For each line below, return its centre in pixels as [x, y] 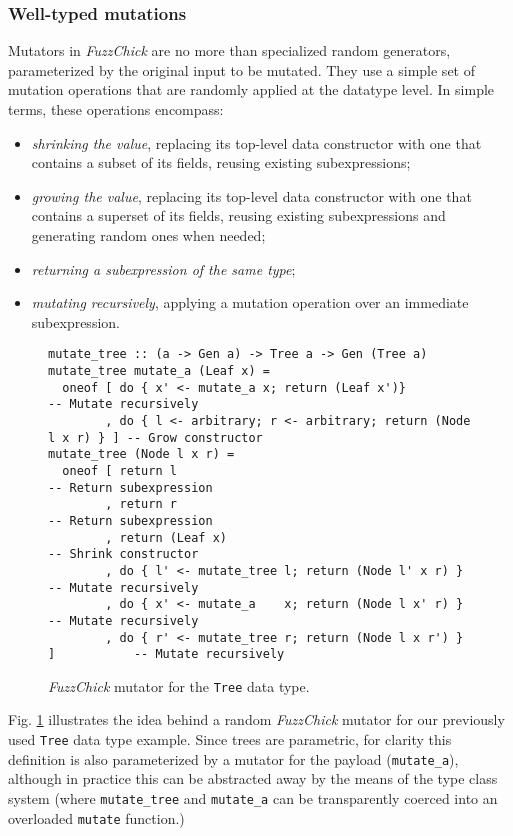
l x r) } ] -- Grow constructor [155, 437]
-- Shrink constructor [123, 554]
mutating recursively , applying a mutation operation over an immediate [250, 302]
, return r [141, 504]
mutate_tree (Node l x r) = [141, 454]
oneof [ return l [119, 470]
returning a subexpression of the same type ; [163, 268]
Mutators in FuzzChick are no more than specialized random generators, [229, 50]
